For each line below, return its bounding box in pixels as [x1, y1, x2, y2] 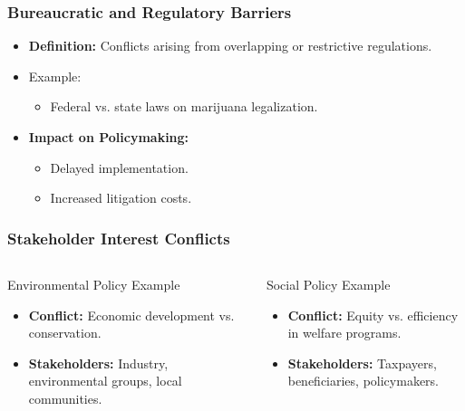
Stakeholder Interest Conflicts [7, 226, 230, 249]
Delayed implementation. [50, 158, 189, 177]
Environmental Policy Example [7, 275, 180, 293]
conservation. [28, 323, 102, 342]
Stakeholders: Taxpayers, [287, 353, 437, 372]
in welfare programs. [287, 323, 402, 342]
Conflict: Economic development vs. [28, 305, 235, 324]
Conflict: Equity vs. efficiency [287, 305, 459, 324]
